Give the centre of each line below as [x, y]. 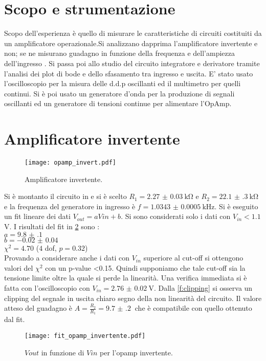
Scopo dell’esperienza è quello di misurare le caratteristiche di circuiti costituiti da [133, 33]
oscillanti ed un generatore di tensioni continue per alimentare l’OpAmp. [118, 103]
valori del [19, 267]
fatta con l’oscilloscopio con [47, 288]
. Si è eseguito [236, 206]
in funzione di [63, 352]
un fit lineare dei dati [37, 216]
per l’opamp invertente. [136, 352]
